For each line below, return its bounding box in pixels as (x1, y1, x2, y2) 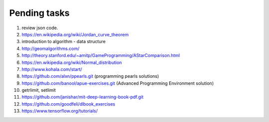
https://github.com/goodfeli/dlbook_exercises (21, 101, 116, 107)
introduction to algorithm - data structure (21, 39, 106, 45)
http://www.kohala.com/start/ (21, 66, 82, 72)
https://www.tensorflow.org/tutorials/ (21, 108, 98, 114)
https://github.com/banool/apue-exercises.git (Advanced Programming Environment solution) (21, 80, 214, 86)
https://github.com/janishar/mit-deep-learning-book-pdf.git (21, 94, 144, 100)
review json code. (21, 25, 58, 31)
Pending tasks (9, 7, 70, 18)
